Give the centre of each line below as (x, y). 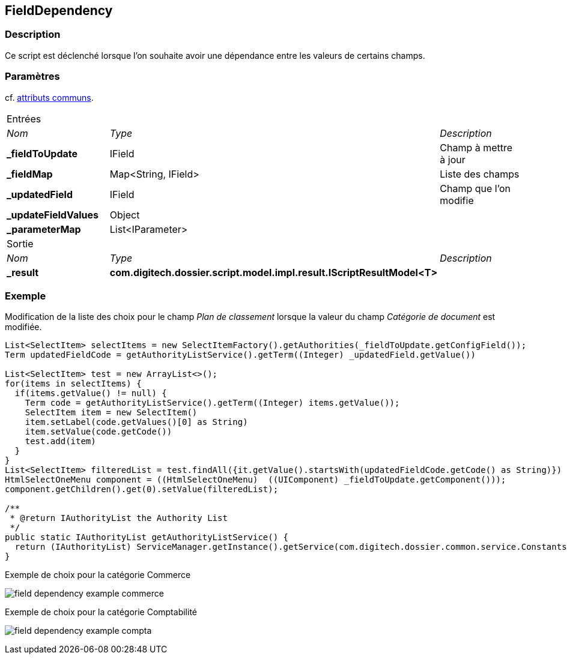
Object (125, 215)
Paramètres (32, 77)
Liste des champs (480, 174)
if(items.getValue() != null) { (91, 393)
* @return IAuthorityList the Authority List (119, 518)
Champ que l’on (475, 188)
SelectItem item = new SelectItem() (111, 413)
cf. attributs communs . (49, 97)
